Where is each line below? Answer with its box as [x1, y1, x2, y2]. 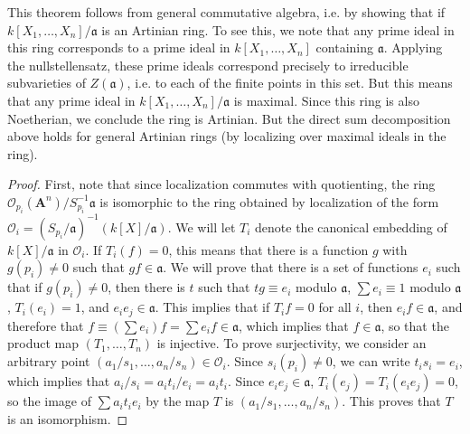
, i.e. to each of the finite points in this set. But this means [127, 73, 453, 92]
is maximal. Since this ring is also [233, 90, 419, 109]
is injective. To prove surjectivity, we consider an [156, 334, 427, 353]
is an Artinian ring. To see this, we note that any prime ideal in [101, 20, 455, 39]
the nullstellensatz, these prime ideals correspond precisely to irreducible [7, 55, 409, 74]
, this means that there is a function [168, 240, 369, 259]
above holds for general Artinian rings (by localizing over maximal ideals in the [7, 127, 446, 146]
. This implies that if [155, 297, 270, 316]
